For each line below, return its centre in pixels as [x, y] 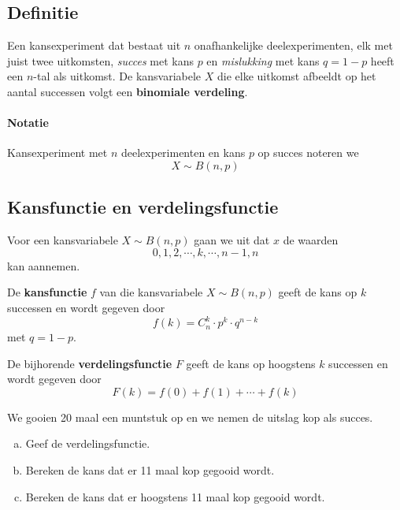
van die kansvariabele [151, 292]
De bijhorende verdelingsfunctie [90, 363]
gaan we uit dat [232, 240]
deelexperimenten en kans [183, 153]
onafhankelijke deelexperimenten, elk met [293, 45]
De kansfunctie [47, 292]
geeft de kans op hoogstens [251, 363]
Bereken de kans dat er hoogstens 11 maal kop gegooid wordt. [175, 496]
